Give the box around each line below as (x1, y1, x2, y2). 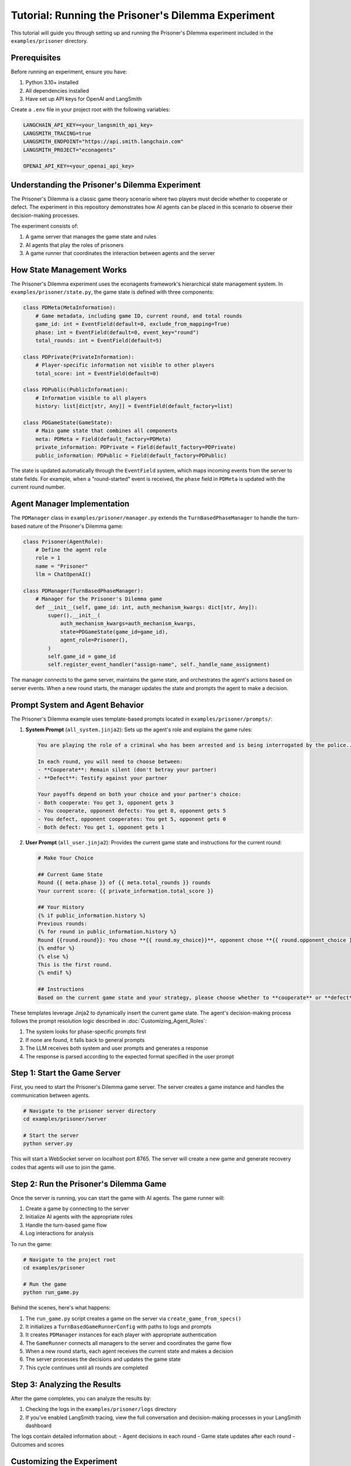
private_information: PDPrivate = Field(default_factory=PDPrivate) (35, 444, 236, 451)
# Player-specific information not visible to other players (35, 362, 215, 369)
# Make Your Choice (37, 854, 94, 861)
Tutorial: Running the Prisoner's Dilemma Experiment (11, 9, 275, 22)
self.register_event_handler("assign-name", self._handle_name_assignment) (47, 661, 270, 668)
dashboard (25, 1422, 52, 1429)
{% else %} (37, 953, 69, 960)
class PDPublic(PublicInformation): (23, 386, 129, 393)
